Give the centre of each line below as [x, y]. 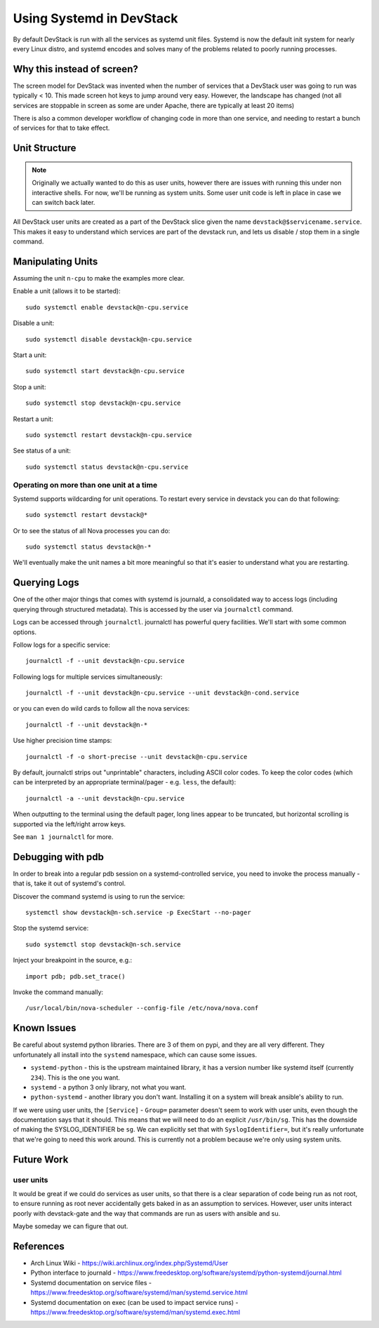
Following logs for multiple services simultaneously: [88, 676]
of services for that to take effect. [61, 128]
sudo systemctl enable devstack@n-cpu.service [107, 307]
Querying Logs [46, 583]
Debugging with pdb [59, 857]
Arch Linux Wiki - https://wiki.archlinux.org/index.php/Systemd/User [129, 1263]
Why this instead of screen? [75, 69]
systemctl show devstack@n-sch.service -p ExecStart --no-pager [139, 913]
